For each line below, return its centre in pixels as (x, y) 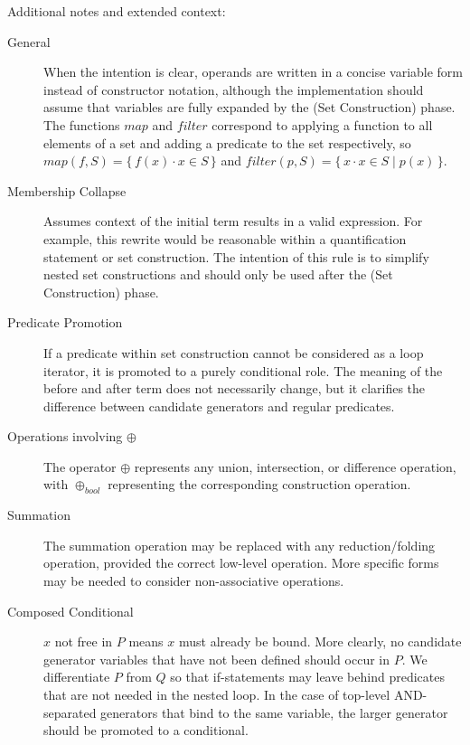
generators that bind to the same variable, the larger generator (274, 712)
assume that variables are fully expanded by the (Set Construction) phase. (249, 107)
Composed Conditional (70, 611)
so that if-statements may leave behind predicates (307, 677)
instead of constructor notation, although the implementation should (234, 89)
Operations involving (65, 436)
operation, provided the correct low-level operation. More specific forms (241, 563)
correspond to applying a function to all (322, 124)
